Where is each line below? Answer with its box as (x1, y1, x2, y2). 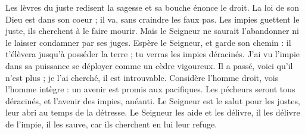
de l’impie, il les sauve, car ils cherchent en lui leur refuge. (5, 117, 217, 130)
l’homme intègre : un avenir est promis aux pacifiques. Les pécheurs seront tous (5, 83, 295, 95)
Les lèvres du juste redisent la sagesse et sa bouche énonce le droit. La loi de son (5, 1, 300, 13)
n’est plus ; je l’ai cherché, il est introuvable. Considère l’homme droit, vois (5, 71, 279, 83)
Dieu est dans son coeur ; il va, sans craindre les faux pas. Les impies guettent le (5, 13, 300, 25)
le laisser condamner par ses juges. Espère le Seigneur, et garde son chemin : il (5, 36, 291, 48)
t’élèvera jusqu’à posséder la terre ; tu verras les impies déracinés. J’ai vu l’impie (5, 48, 300, 60)
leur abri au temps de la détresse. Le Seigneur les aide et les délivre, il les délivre (5, 106, 300, 119)
